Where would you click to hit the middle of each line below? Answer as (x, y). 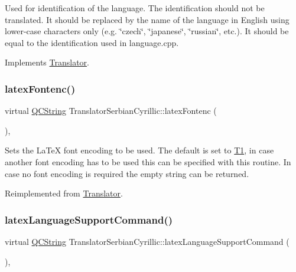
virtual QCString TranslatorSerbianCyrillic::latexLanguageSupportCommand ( (147, 241)
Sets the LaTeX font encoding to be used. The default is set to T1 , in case (139, 150)
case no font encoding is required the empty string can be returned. (127, 173)
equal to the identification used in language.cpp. (92, 42)
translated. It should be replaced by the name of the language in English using (147, 19)
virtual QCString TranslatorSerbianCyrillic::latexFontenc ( (111, 111)
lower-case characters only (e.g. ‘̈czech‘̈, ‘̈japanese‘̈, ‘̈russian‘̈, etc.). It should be (147, 31)
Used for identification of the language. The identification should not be (135, 8)
